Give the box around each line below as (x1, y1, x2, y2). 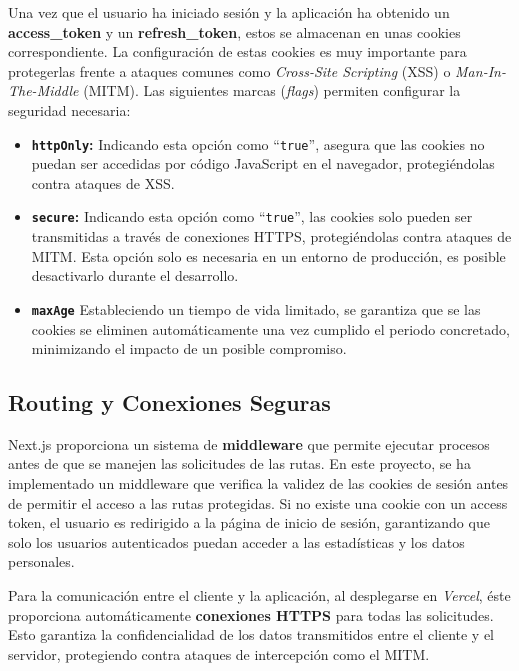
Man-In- (455, 60, 506, 81)
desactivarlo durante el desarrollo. (31, 265, 239, 286)
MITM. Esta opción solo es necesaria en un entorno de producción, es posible (31, 245, 506, 266)
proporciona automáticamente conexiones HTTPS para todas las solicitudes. (8, 604, 494, 625)
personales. (8, 551, 75, 572)
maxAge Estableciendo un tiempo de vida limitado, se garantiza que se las (31, 298, 481, 319)
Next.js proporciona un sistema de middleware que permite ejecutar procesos (8, 433, 490, 454)
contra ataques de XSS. (31, 172, 175, 193)
